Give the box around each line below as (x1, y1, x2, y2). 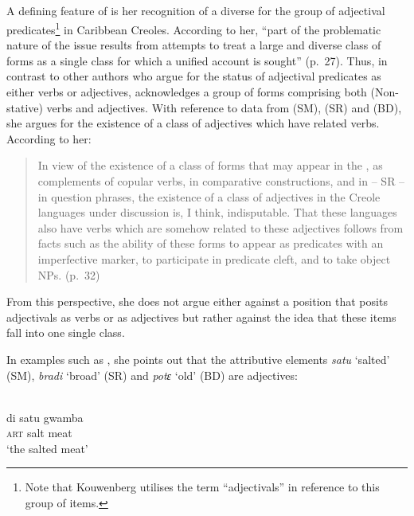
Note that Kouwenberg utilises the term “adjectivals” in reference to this (25, 479, 380, 495)
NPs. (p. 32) (37, 266, 100, 283)
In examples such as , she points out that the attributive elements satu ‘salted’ (6, 350, 390, 367)
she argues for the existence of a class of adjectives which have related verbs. (6, 115, 380, 131)
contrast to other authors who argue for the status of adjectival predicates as (6, 68, 381, 84)
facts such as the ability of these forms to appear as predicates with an (37, 235, 384, 252)
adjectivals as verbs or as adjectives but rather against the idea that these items (6, 308, 396, 325)
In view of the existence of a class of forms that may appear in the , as (37, 157, 383, 174)
